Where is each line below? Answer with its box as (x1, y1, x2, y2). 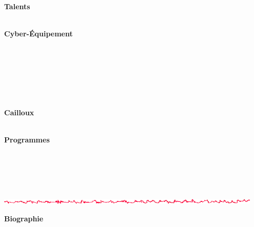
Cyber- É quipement (4, 28, 73, 38)
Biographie (4, 213, 44, 223)
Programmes (4, 134, 50, 145)
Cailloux (4, 107, 34, 117)
